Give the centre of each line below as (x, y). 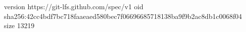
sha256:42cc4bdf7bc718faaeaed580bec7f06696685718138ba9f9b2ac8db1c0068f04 (123, 16)
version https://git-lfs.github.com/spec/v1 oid (74, 6)
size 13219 (19, 25)
